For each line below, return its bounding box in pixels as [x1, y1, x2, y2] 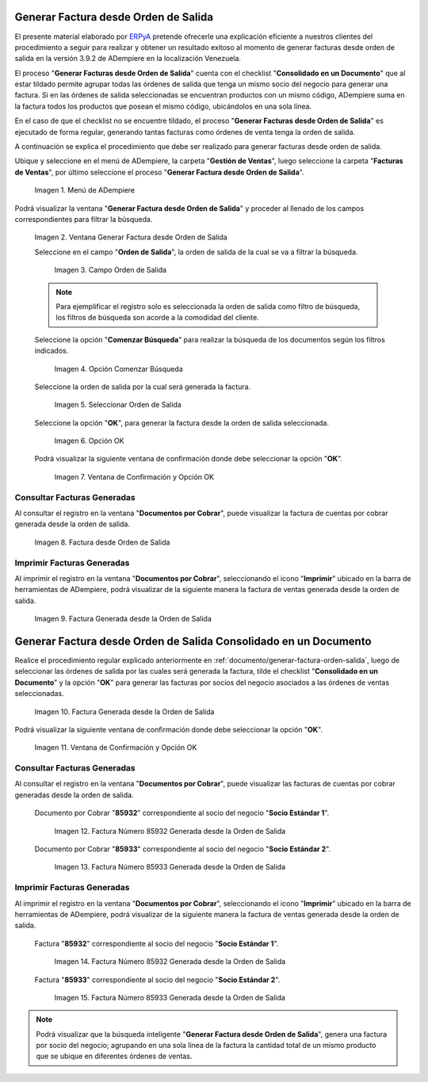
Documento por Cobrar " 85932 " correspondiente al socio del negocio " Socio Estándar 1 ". [34, 809, 330, 818]
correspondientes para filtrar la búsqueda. [14, 214, 153, 224]
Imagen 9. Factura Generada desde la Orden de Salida [34, 614, 212, 624]
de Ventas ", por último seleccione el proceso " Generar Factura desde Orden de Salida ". [14, 167, 304, 177]
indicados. [34, 346, 69, 356]
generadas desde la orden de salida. [14, 790, 134, 800]
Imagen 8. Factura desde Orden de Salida [34, 537, 170, 547]
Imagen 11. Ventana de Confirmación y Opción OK [34, 743, 197, 752]
